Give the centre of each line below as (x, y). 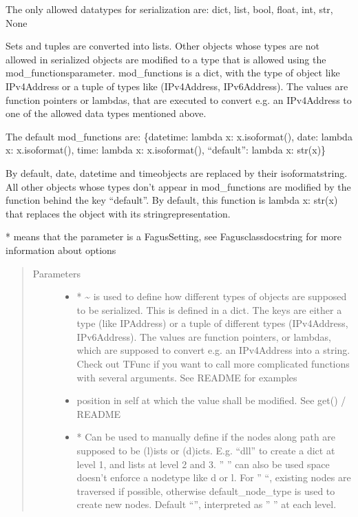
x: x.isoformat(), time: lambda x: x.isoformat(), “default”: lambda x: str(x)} (166, 150)
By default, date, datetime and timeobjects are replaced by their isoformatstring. (177, 172)
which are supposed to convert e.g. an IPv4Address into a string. (213, 350)
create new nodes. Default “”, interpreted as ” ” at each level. (207, 504)
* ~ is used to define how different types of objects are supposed (212, 296)
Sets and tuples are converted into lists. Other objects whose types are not (163, 46)
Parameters (56, 273)
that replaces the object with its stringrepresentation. (118, 213)
